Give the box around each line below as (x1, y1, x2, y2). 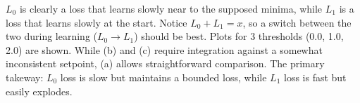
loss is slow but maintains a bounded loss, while (60, 69, 267, 84)
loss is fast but (283, 69, 347, 84)
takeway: (6, 69, 44, 84)
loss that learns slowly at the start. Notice (6, 15, 187, 29)
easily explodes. (6, 83, 73, 98)
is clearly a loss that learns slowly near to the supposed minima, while (19, 1, 323, 15)
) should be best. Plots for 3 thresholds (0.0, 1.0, (134, 29, 344, 43)
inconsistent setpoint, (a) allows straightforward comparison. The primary (6, 56, 325, 71)
